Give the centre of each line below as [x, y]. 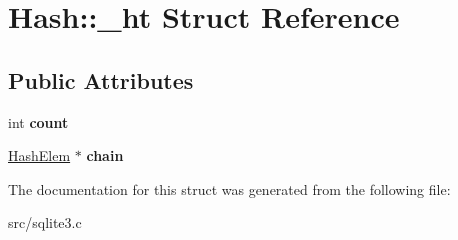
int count [38, 121]
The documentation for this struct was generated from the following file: [229, 188]
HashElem [39, 155]
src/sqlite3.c [45, 222]
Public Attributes [101, 79]
